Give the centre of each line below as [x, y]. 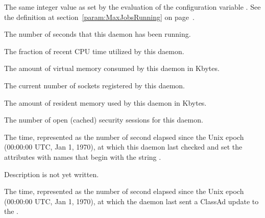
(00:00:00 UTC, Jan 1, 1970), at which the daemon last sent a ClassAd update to [131, 201]
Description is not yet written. [52, 174]
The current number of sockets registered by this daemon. [94, 85]
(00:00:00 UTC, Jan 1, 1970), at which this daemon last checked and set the [123, 147]
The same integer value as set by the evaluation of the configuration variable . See [132, 7]
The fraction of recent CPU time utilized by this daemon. [94, 51]
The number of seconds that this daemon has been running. [98, 34]
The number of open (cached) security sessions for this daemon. [104, 120]
